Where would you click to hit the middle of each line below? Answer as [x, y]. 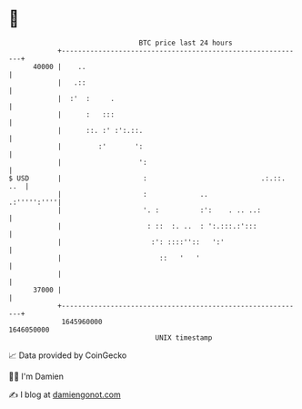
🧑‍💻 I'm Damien [36, 376]
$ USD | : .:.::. [147, 178]
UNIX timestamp [184, 337]
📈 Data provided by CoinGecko [68, 355]
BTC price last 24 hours [186, 43]
